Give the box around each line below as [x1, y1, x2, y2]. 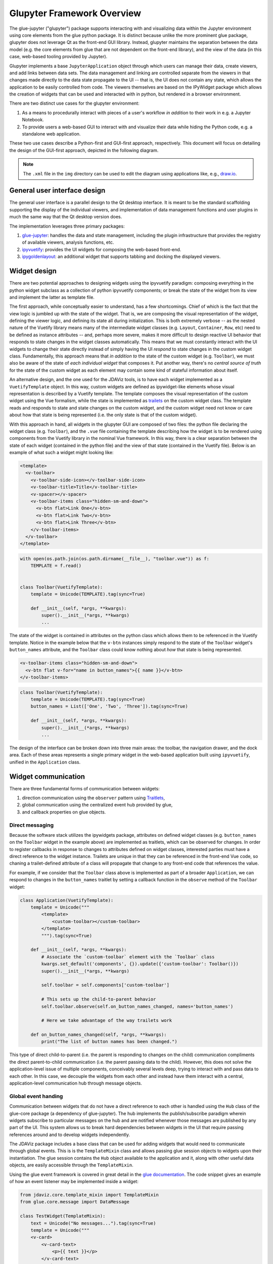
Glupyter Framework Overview [9, 8, 142, 19]
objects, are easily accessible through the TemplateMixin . [9, 1162, 133, 1168]
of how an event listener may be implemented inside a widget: [9, 1179, 139, 1185]
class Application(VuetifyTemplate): [20, 897, 114, 903]
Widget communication [9, 772, 85, 781]
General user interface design [9, 186, 106, 195]
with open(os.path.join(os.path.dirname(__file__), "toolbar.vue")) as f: [20, 556, 210, 561]
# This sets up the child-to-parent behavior [41, 997, 156, 1002]
